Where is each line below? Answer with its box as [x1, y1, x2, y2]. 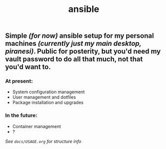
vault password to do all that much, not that [5, 55, 143, 63]
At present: [5, 78, 33, 85]
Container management [12, 123, 61, 129]
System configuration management [12, 89, 85, 95]
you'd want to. [5, 63, 51, 71]
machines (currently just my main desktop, [5, 39, 142, 48]
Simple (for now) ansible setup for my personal [5, 31, 154, 40]
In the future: [5, 112, 37, 119]
